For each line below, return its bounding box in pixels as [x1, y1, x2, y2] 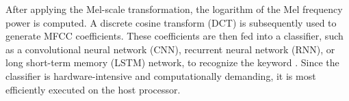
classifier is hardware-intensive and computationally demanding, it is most [5, 68, 316, 83]
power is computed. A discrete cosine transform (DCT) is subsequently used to [5, 15, 337, 29]
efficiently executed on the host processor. [5, 82, 181, 96]
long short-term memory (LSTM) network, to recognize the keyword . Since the [5, 55, 339, 70]
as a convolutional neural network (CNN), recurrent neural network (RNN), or [5, 42, 335, 56]
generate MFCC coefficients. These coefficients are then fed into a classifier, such [5, 29, 344, 43]
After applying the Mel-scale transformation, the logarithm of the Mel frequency [5, 2, 343, 16]
